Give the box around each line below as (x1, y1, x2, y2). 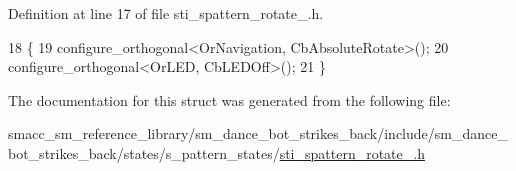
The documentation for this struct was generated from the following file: (8, 89, 451, 110)
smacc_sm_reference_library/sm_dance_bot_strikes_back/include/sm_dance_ (8, 123, 508, 144)
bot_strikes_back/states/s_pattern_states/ (8, 142, 280, 163)
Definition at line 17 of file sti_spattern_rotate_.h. (8, 3, 324, 23)
